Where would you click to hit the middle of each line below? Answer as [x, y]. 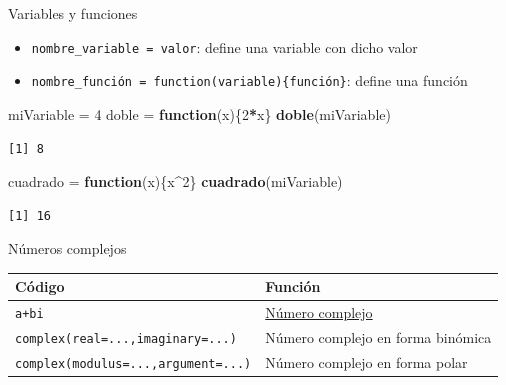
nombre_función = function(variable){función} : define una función [249, 80]
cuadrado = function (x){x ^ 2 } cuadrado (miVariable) [175, 181]
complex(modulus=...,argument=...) [133, 364]
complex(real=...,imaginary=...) [126, 339]
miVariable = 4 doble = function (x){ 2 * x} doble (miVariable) [199, 113]
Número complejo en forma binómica [378, 337]
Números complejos [67, 248]
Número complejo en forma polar [366, 362]
